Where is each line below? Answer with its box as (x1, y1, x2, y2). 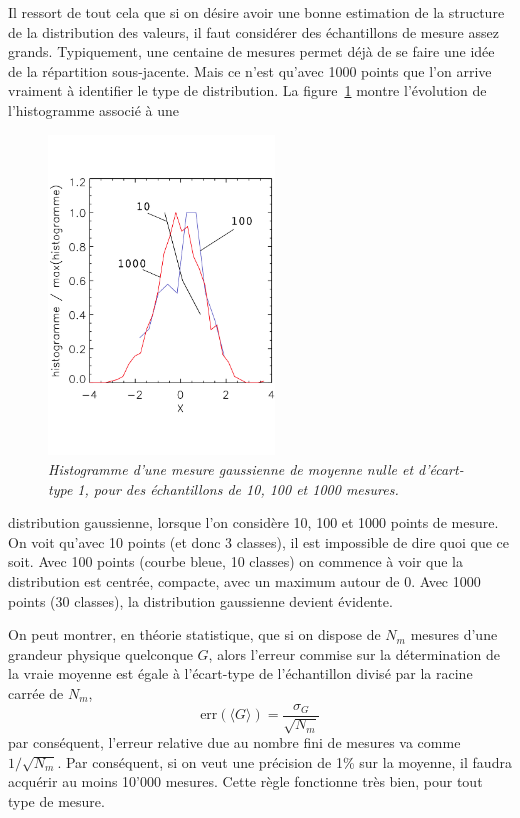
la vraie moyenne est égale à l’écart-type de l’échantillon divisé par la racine (8, 663, 473, 684)
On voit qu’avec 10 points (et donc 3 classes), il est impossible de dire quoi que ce (8, 531, 510, 552)
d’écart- (418, 459, 464, 479)
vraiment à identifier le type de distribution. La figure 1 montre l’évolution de (8, 80, 487, 101)
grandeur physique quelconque (8, 643, 193, 664)
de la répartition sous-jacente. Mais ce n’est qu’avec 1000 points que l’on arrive (8, 60, 492, 81)
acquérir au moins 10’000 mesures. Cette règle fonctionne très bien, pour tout (8, 771, 483, 792)
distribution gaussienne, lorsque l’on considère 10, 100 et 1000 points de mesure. (8, 512, 499, 533)
